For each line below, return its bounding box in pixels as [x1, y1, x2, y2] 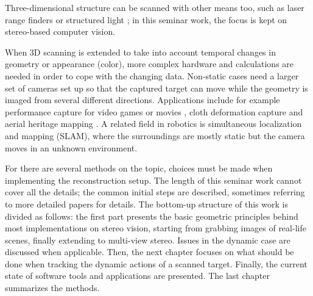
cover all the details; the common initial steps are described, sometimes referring [5, 186, 305, 198]
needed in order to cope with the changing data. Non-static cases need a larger [5, 69, 299, 82]
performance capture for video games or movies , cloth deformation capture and [5, 105, 303, 118]
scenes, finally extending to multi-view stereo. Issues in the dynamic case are [5, 233, 290, 246]
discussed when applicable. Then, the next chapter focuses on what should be [5, 245, 294, 258]
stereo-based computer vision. [5, 25, 116, 38]
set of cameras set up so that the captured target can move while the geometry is [5, 81, 308, 94]
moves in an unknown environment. [5, 141, 138, 154]
